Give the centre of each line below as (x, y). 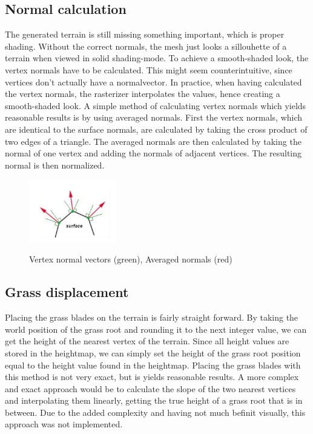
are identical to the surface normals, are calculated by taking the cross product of (156, 129)
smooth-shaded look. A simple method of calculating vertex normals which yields (156, 105)
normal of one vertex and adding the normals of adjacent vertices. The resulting (153, 153)
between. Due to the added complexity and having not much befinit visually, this (155, 412)
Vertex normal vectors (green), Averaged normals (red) (131, 259)
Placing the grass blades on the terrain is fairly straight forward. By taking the (152, 317)
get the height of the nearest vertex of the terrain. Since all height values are (147, 341)
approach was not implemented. (64, 424)
